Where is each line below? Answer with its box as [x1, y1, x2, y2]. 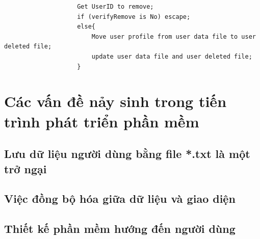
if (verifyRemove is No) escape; [77, 13, 191, 20]
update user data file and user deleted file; [91, 52, 252, 60]
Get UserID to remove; [77, 3, 154, 10]
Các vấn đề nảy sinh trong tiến [4, 91, 227, 112]
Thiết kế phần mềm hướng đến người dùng [4, 221, 236, 236]
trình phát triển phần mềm [4, 111, 199, 131]
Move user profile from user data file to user [91, 33, 256, 40]
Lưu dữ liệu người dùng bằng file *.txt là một [4, 146, 250, 162]
